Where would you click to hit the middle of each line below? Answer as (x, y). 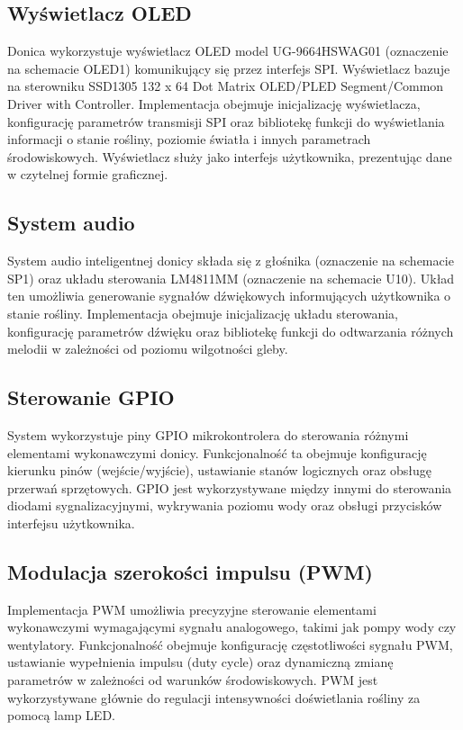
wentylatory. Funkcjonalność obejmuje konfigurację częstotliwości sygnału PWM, (230, 644)
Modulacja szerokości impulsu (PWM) (190, 571)
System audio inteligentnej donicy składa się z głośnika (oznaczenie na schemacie (231, 261)
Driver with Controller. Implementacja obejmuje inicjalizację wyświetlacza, (214, 103)
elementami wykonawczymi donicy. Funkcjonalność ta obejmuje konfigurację (217, 452)
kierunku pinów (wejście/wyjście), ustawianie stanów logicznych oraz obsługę (220, 470)
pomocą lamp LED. (61, 715)
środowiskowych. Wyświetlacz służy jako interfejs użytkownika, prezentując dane (230, 156)
